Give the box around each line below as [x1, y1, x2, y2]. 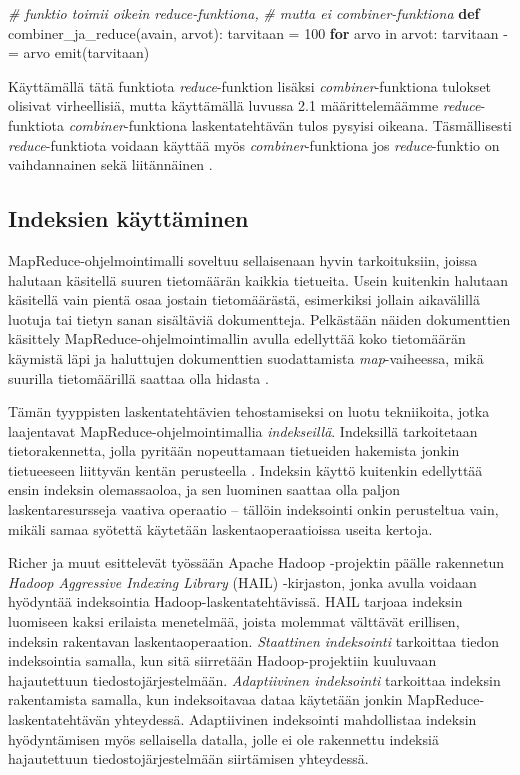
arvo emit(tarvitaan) [23, 42, 150, 63]
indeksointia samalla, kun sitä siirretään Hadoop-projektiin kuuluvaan [8, 650, 437, 671]
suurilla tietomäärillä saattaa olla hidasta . [8, 367, 269, 388]
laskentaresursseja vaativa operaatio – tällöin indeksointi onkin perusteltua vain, [8, 499, 499, 520]
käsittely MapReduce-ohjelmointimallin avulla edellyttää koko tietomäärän [8, 328, 466, 349]
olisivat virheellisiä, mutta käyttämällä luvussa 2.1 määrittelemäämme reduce [8, 95, 481, 116]
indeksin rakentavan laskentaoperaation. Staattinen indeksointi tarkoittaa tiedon [8, 630, 500, 651]
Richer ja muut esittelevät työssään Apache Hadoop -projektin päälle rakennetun [8, 552, 504, 573]
